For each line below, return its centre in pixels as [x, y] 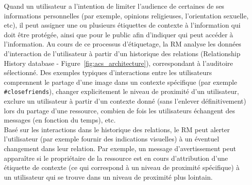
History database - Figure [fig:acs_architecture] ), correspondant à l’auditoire [118, 63]
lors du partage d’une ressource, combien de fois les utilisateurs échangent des [119, 110]
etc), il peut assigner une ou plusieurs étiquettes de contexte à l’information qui [122, 25]
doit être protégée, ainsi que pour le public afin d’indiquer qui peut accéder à [119, 34]
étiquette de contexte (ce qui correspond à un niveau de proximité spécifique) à [122, 167]
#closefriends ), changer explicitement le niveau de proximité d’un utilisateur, [122, 91]
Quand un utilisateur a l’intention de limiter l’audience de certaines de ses [114, 6]
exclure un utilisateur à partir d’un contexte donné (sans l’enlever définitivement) [125, 101]
